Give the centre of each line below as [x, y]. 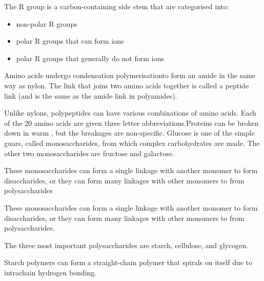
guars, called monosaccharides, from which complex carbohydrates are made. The [132, 143]
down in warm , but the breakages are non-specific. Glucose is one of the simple [129, 133]
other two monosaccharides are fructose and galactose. [89, 153]
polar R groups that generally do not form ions [90, 58]
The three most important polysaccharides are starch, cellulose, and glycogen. [126, 245]
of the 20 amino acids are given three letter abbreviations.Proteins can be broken [131, 123]
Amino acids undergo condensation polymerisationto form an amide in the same [130, 75]
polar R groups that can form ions [70, 41]
